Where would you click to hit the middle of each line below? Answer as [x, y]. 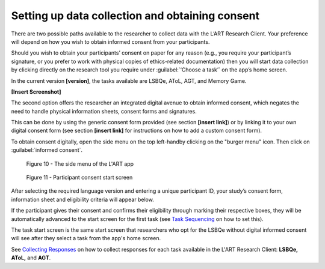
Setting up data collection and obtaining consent [135, 16]
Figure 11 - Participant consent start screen [79, 178]
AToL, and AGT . [31, 258]
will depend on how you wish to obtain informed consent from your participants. [110, 41]
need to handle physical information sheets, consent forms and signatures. [104, 111]
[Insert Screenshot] [36, 92]
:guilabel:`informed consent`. [47, 150]
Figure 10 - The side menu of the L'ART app [80, 164]
